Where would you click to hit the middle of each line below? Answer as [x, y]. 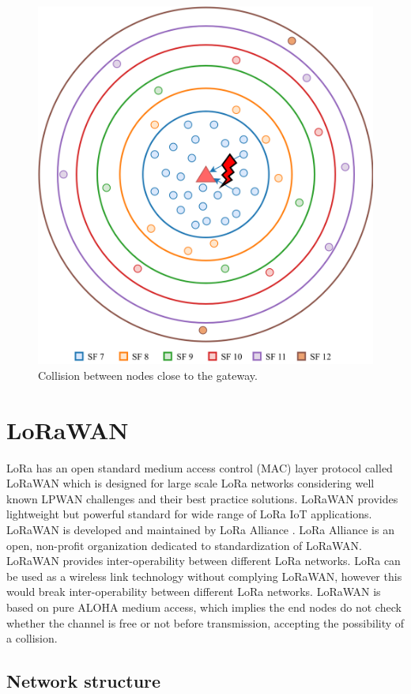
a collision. [32, 638]
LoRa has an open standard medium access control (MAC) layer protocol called [200, 467]
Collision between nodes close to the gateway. [148, 375]
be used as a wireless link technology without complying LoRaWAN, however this [204, 576]
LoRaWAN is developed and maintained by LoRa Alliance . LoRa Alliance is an [200, 529]
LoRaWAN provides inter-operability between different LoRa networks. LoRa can [204, 561]
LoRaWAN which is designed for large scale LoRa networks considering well [190, 483]
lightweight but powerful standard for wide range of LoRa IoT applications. [189, 514]
